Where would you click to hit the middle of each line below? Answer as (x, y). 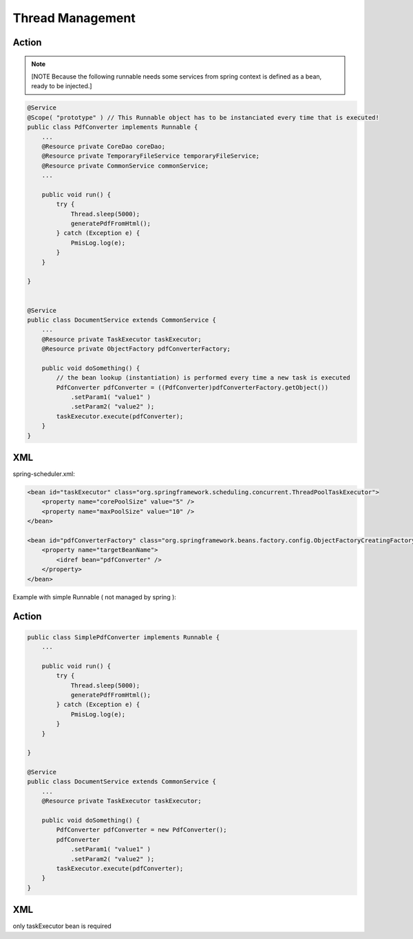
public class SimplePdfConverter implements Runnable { (124, 637)
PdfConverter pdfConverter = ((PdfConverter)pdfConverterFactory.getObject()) (192, 387)
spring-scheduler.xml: (44, 474)
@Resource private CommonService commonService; (125, 166)
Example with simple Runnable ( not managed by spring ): (95, 597)
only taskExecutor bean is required (62, 926)
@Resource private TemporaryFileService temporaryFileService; (151, 156)
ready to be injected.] (62, 86)
